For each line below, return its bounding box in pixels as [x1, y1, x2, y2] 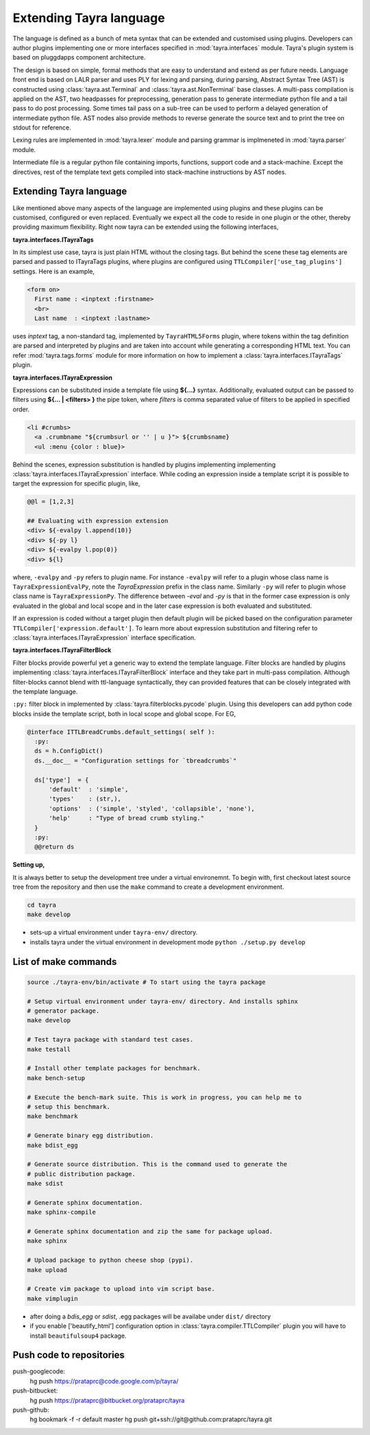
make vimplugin [27, 1295, 78, 1302]
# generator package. [27, 1007, 100, 1015]
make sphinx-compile [27, 1208, 96, 1216]
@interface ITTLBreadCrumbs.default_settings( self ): [27, 728, 215, 736]
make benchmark [27, 1112, 78, 1120]
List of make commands [12, 956, 117, 968]
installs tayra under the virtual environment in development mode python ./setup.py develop [29, 937, 306, 946]
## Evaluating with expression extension [27, 517, 169, 525]
